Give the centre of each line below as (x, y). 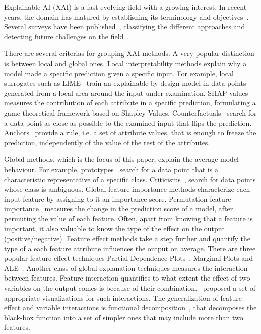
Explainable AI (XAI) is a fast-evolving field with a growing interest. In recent (125, 7)
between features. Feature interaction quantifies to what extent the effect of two (127, 278)
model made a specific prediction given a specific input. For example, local (119, 73)
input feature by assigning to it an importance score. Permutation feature (118, 199)
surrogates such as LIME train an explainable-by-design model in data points (125, 83)
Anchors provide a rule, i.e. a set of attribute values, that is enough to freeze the (130, 132)
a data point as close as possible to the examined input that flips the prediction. (128, 122)
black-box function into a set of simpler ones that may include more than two (124, 317)
